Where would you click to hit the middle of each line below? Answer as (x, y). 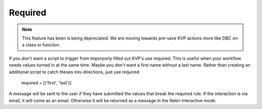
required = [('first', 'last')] (46, 82)
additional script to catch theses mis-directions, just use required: (75, 72)
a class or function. (41, 45)
